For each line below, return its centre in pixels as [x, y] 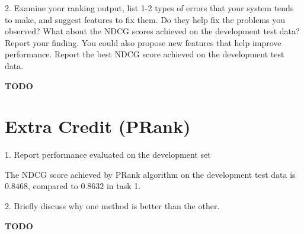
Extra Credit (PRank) [98, 126]
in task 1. [124, 186]
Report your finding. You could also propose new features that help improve [143, 42]
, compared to [53, 186]
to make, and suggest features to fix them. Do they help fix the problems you [145, 19]
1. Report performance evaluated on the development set [108, 155]
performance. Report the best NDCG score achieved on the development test [145, 54]
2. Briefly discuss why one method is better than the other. [112, 206]
